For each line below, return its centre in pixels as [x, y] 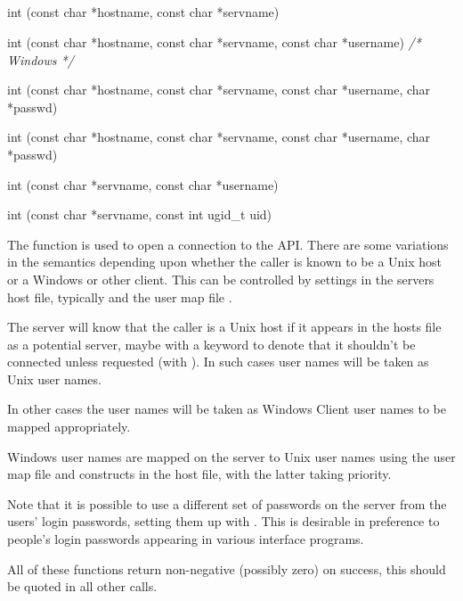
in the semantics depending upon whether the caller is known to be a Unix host [225, 262]
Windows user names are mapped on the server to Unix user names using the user [231, 456]
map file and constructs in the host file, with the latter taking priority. [199, 474]
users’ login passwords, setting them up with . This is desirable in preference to [223, 521]
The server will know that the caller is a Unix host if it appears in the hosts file [224, 327]
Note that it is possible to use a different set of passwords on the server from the [227, 503]
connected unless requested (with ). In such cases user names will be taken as [218, 362]
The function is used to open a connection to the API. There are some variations [228, 244]
